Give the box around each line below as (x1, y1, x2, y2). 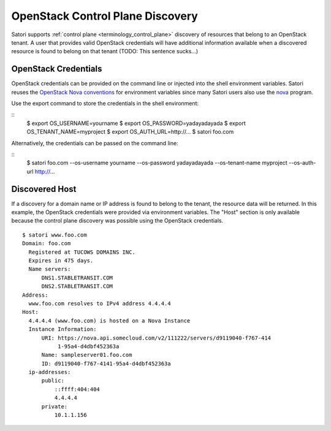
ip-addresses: (28, 368, 71, 376)
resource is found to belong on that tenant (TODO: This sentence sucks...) (11, 48, 199, 55)
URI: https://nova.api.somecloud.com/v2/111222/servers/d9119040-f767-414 (41, 334, 272, 341)
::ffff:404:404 (54, 386, 101, 392)
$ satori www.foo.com (22, 231, 87, 238)
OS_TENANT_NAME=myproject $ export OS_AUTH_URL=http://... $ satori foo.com (26, 128, 234, 135)
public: (41, 377, 64, 384)
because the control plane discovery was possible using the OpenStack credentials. (11, 217, 224, 224)
